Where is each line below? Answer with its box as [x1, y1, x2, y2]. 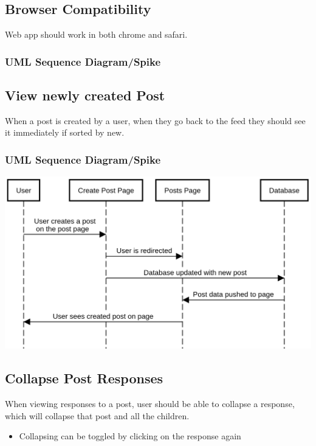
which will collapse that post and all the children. [5, 409, 190, 422]
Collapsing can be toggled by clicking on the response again [19, 430, 241, 442]
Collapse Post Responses [5, 369, 163, 388]
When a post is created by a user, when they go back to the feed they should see [5, 114, 306, 127]
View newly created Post [5, 86, 165, 105]
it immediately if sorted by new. [5, 126, 125, 139]
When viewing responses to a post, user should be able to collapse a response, [5, 397, 295, 410]
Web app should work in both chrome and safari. [5, 28, 188, 41]
